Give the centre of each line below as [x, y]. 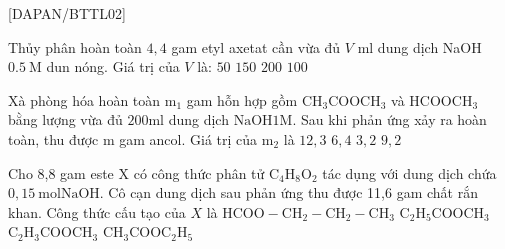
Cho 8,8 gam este [61, 172]
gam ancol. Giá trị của [188, 138]
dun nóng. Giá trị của [113, 66]
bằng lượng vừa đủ [65, 119]
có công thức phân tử [199, 172]
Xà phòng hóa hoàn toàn [84, 99]
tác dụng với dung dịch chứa [409, 172]
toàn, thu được [53, 138]
